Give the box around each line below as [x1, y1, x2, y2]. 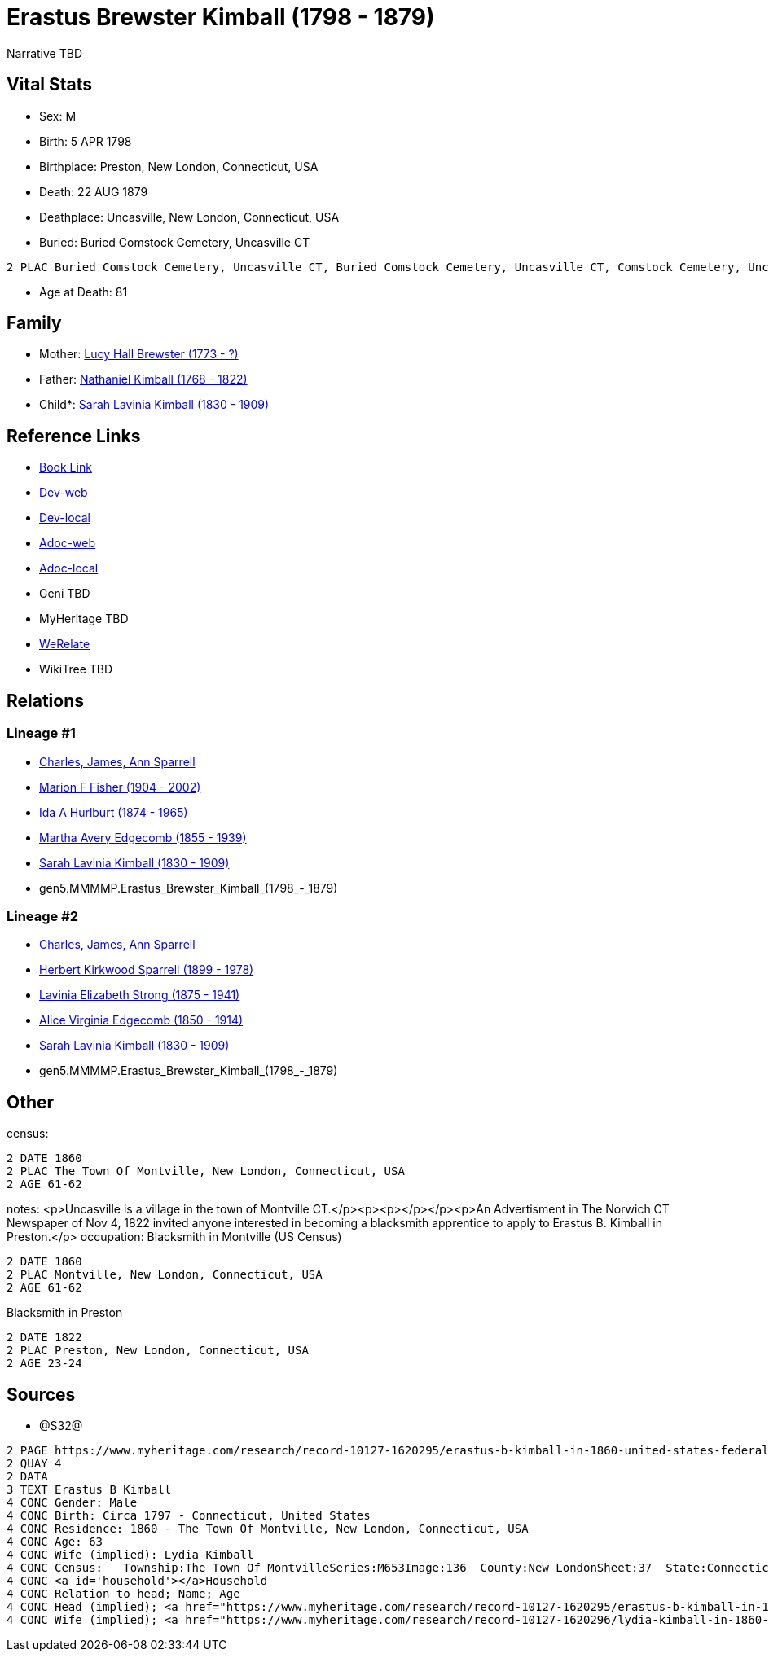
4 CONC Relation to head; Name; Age [7, 1586, 240, 1600]
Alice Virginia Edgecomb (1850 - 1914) [39, 1013, 244, 1028]
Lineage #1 [7, 725, 76, 742]
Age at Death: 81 [39, 284, 128, 299]
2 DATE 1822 [7, 1331, 82, 1344]
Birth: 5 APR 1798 [39, 134, 132, 148]
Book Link [39, 460, 92, 475]
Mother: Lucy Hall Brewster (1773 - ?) [39, 347, 239, 362]
